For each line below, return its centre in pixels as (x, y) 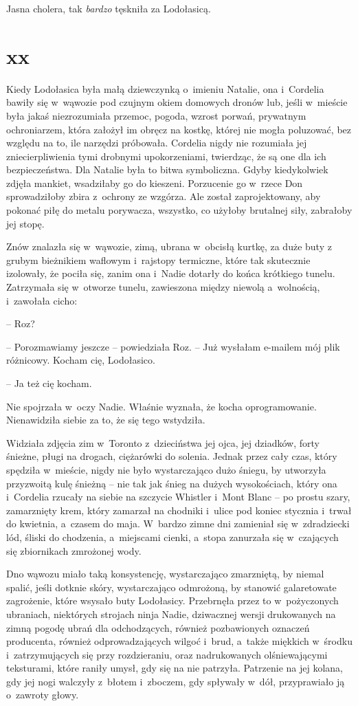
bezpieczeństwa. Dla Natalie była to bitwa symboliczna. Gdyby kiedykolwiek (167, 169)
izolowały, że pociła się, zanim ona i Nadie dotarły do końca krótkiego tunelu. (171, 273)
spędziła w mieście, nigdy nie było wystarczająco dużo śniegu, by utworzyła (166, 469)
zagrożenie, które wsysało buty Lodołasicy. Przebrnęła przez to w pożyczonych (172, 600)
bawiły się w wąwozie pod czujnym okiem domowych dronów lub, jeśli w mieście (177, 102)
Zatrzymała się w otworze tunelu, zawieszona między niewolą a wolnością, (163, 287)
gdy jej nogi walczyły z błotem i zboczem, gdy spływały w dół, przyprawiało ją (176, 681)
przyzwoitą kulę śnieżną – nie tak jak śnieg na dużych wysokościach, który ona (172, 483)
